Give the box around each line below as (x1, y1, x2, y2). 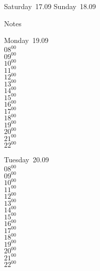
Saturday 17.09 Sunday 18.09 (4, 1, 96, 11)
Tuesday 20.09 (4, 154, 49, 165)
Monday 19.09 (4, 35, 49, 46)
